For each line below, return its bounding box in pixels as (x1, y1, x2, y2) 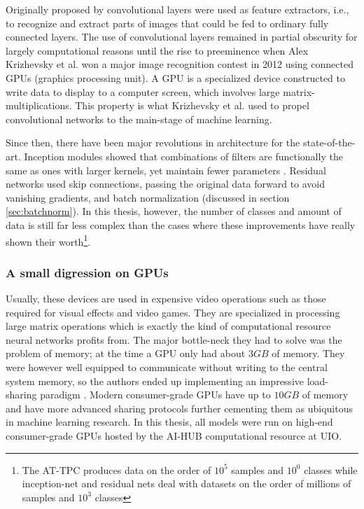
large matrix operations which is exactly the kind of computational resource (6, 319, 331, 333)
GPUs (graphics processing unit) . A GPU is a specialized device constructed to (6, 70, 346, 85)
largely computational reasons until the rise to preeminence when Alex (6, 43, 309, 57)
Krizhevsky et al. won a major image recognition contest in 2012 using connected (6, 57, 353, 71)
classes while (304, 462, 358, 477)
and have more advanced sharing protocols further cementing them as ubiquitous (6, 400, 353, 415)
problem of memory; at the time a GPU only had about (6, 346, 246, 361)
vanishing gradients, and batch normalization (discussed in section (6, 190, 290, 204)
